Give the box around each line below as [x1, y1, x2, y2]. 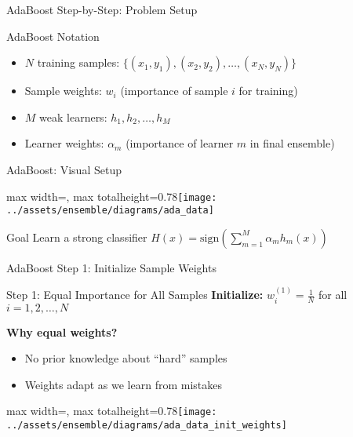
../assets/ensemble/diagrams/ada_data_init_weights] [6, 420, 287, 432]
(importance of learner [126, 135, 234, 151]
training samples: [37, 54, 120, 71]
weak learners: [39, 108, 107, 125]
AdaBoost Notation [6, 27, 100, 44]
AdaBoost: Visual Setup [6, 161, 122, 177]
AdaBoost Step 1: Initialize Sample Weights [6, 259, 217, 275]
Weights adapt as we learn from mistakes [24, 376, 222, 392]
